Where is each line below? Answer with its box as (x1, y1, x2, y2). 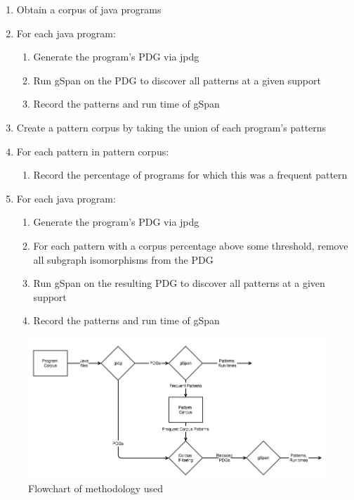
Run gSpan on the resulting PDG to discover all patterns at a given (33, 276, 325, 290)
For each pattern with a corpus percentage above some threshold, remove (33, 238, 348, 252)
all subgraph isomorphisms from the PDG (33, 252, 214, 267)
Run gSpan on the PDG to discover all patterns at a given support (33, 72, 321, 87)
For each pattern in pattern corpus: (16, 143, 169, 158)
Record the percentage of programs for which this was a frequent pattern (33, 167, 348, 182)
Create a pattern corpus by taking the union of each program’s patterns (16, 120, 327, 134)
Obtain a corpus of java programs (16, 2, 162, 16)
